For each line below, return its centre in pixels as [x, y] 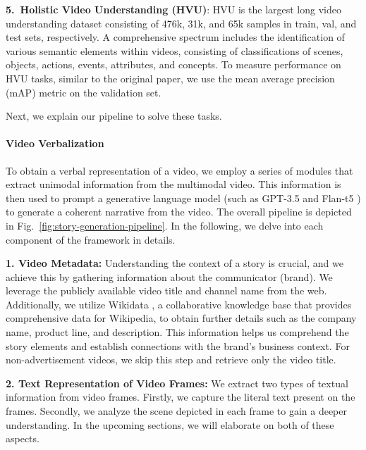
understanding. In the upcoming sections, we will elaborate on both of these [170, 424]
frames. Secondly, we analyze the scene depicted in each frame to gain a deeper [176, 411]
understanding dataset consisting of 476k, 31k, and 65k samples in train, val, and [181, 23]
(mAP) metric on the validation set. [84, 92]
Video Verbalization [55, 143]
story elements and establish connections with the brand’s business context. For [178, 345]
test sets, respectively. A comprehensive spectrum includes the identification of [175, 37]
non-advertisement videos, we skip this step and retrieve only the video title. [171, 360]
